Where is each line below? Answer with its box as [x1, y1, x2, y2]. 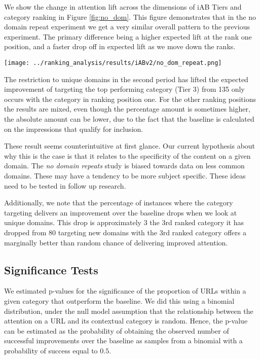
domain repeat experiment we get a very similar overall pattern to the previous [4, 21, 250, 32]
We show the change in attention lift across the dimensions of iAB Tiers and [4, 2, 242, 12]
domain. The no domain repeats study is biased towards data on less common [4, 160, 245, 171]
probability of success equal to [4, 345, 98, 355]
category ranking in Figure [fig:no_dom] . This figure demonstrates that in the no [4, 11, 256, 22]
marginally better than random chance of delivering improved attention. [4, 237, 228, 247]
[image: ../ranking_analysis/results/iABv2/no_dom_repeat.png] [4, 59, 222, 66]
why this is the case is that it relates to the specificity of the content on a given [4, 150, 251, 161]
